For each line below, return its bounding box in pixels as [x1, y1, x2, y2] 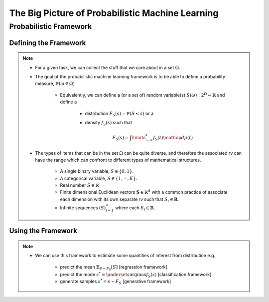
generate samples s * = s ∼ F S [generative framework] [60, 278, 171, 286]
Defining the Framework [9, 38, 86, 47]
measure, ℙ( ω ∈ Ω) [35, 80, 75, 87]
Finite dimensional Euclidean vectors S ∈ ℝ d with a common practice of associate [60, 189, 228, 195]
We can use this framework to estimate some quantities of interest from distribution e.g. [35, 253, 216, 259]
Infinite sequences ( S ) [60, 205, 106, 211]
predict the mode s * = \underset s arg [60, 271, 137, 277]
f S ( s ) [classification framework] [146, 271, 212, 279]
